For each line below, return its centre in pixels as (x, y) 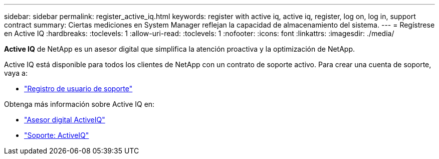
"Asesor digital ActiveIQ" (65, 120)
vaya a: (16, 73)
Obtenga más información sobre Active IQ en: (79, 104)
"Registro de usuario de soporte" (78, 89)
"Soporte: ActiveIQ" (57, 135)
